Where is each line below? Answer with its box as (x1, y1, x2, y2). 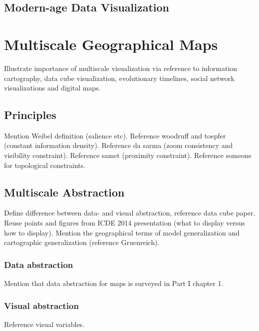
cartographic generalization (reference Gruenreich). (4, 237, 160, 247)
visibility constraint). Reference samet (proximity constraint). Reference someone (4, 150, 252, 160)
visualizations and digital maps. (4, 82, 101, 93)
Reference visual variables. (4, 318, 85, 329)
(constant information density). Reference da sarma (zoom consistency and (4, 140, 233, 150)
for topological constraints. (4, 159, 86, 170)
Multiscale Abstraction (4, 184, 125, 199)
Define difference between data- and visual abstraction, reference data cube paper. (4, 207, 256, 218)
